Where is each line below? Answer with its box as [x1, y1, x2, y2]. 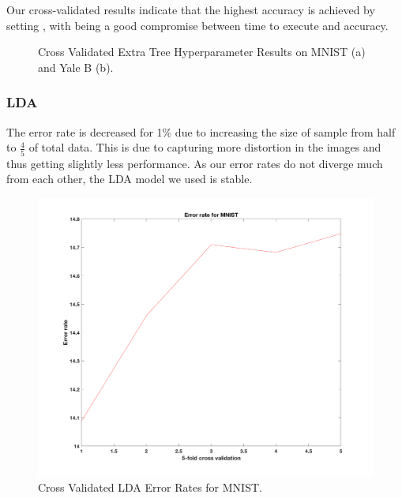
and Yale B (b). [38, 58, 114, 75]
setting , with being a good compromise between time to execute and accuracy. [6, 17, 389, 33]
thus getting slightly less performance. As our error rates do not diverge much [6, 155, 383, 171]
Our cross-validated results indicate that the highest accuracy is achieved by [6, 2, 375, 17]
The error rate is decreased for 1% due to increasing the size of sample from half [6, 123, 396, 140]
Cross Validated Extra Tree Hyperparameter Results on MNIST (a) [38, 43, 366, 60]
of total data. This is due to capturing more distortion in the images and [28, 139, 381, 155]
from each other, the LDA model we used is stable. [6, 170, 253, 187]
